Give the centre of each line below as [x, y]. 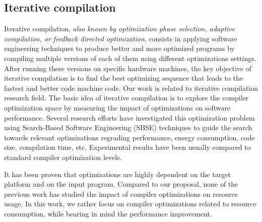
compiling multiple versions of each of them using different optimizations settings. [130, 58]
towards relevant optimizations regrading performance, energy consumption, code [129, 137]
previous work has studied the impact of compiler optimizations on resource [121, 193]
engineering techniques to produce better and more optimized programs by [119, 48]
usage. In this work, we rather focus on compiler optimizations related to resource [130, 204]
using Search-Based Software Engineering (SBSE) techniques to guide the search [128, 127]
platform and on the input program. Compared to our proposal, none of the [121, 184]
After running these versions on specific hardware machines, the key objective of [128, 68]
